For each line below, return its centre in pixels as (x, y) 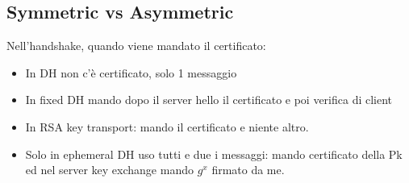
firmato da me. (248, 170)
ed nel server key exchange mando (109, 170)
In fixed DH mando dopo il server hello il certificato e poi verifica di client (209, 100)
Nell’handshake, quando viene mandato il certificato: (136, 46)
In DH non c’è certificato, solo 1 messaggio (131, 72)
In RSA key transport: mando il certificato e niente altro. (167, 126)
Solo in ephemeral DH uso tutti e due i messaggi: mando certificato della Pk (214, 154)
